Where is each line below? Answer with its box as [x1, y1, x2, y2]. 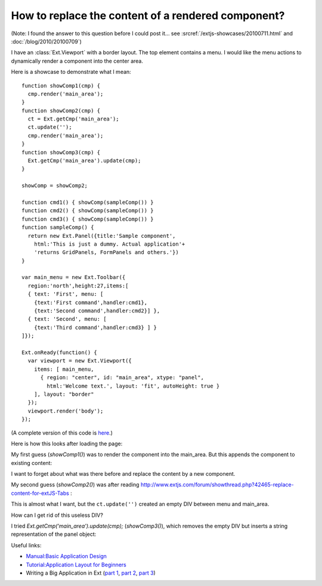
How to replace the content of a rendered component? [11, 9, 285, 22]
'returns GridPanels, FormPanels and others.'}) [33, 249, 179, 256]
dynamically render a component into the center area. [11, 57, 143, 64]
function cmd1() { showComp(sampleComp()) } [21, 199, 154, 206]
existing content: [11, 459, 52, 466]
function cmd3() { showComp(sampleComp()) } [21, 215, 154, 222]
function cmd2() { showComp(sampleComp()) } [21, 207, 154, 214]
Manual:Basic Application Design [26, 553, 107, 560]
